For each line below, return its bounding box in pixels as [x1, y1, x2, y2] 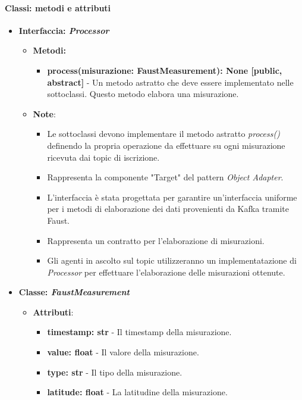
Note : [33, 107, 56, 120]
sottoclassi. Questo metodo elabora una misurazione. [47, 87, 239, 100]
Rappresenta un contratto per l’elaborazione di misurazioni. [47, 234, 265, 246]
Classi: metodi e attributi [5, 1, 111, 14]
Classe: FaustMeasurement [18, 286, 130, 298]
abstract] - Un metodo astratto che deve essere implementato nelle [47, 76, 294, 88]
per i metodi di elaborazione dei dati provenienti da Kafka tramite [47, 202, 289, 215]
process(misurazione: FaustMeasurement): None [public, [47, 64, 282, 76]
